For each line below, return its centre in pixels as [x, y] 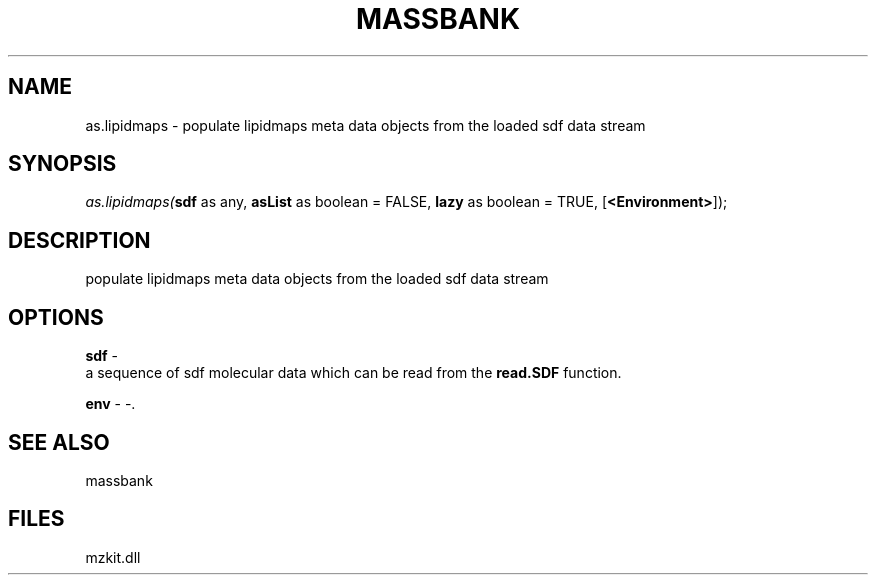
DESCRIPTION [79, 240]
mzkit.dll [113, 557]
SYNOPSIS [62, 164]
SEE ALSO [59, 442]
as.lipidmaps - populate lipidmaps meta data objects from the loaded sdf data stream [365, 125]
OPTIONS [56, 317]
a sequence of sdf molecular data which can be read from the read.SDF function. [353, 373]
